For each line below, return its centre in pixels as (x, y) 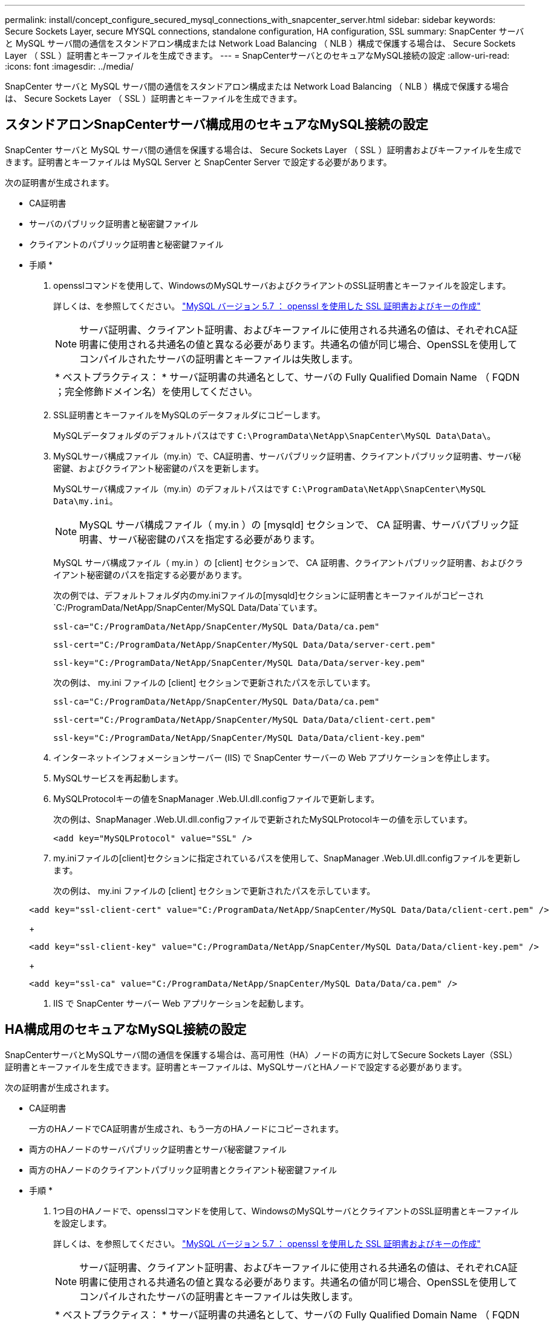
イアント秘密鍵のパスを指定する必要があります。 (150, 574)
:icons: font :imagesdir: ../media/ (69, 66)
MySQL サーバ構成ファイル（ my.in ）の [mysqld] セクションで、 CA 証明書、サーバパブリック (294, 525)
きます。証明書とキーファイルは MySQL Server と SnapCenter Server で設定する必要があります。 (198, 162)
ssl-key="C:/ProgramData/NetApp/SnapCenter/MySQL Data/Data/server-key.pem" (240, 663)
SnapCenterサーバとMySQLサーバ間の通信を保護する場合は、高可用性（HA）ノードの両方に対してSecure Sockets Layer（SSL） (261, 1054)
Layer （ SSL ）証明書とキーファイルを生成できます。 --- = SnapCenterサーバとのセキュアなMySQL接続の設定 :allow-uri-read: (257, 55)
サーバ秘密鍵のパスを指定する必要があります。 (214, 539)
